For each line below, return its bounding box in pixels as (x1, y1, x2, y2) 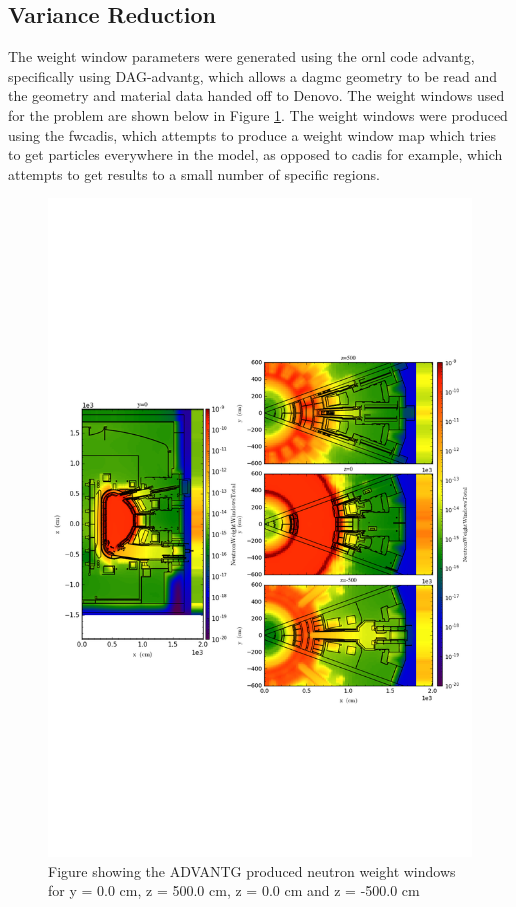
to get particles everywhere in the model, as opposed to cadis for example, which (8, 144, 503, 165)
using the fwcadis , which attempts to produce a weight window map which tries (8, 124, 497, 145)
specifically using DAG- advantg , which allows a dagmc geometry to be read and (8, 65, 498, 86)
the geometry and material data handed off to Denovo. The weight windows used (8, 85, 505, 106)
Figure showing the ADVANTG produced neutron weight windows (48, 860, 456, 881)
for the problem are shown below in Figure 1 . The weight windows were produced (8, 104, 508, 125)
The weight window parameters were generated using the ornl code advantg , (8, 46, 475, 67)
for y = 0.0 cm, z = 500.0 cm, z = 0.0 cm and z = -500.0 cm (48, 880, 420, 901)
